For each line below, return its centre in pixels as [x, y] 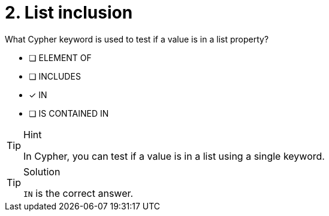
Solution [42, 171]
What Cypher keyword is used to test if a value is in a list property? [137, 39]
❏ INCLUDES [55, 76]
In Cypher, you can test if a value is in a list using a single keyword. [174, 156]
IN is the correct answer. [79, 193]
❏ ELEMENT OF [60, 57]
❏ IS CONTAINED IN [69, 113]
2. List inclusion [69, 13]
